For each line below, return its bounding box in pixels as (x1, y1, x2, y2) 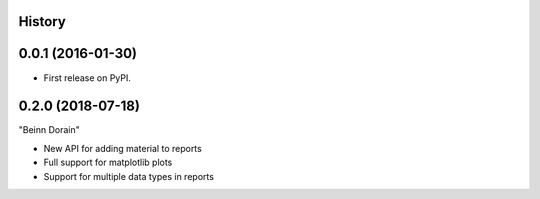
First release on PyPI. (43, 71, 132, 84)
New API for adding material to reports (43, 142, 202, 154)
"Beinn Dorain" (18, 124, 80, 136)
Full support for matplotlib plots (43, 156, 173, 169)
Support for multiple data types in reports (43, 170, 215, 182)
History (18, 13, 67, 30)
